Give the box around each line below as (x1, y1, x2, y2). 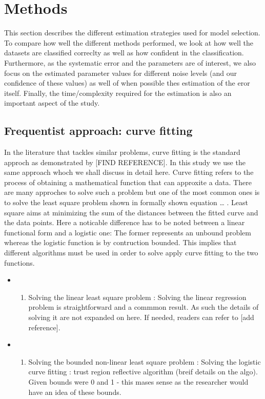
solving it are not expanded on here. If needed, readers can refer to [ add (28, 311, 254, 322)
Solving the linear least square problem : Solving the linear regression (28, 291, 247, 302)
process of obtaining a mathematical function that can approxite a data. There (4, 176, 252, 187)
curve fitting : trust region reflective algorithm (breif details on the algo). (28, 366, 258, 377)
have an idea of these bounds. (28, 386, 121, 397)
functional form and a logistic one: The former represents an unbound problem (4, 227, 251, 237)
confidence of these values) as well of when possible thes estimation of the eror (4, 77, 250, 88)
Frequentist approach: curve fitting (4, 123, 193, 138)
